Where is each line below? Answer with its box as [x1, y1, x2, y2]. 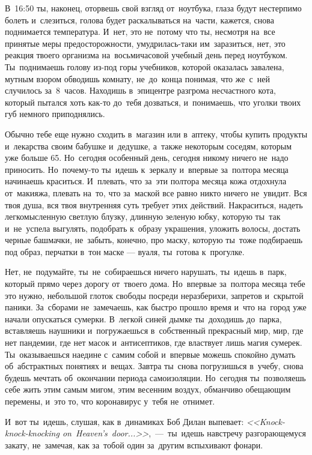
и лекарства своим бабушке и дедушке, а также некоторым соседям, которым [5, 139, 292, 152]
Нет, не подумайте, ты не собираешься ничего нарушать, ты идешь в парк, [5, 265, 287, 278]
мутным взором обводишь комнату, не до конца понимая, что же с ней [5, 72, 270, 85]
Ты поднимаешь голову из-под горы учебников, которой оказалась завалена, [5, 60, 284, 73]
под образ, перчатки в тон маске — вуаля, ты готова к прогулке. [5, 245, 245, 258]
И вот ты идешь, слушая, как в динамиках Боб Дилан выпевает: [5, 415, 244, 427]
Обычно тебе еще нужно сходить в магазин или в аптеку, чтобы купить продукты [5, 127, 308, 140]
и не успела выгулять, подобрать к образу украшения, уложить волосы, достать [5, 221, 301, 234]
